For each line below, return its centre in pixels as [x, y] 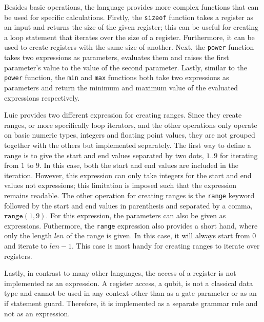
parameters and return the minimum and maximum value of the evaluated [121, 87]
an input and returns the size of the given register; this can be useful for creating [131, 27]
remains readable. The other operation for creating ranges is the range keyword [129, 195]
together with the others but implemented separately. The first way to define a [128, 145]
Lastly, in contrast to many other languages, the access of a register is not [120, 273]
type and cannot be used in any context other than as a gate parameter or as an [130, 293]
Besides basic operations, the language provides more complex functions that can [131, 7]
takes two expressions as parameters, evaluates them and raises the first [117, 57]
